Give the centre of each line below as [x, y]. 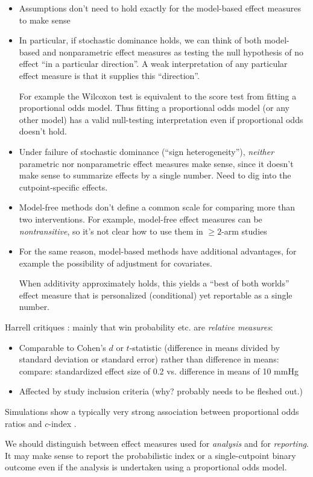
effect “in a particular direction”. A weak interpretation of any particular [153, 64]
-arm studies [244, 231]
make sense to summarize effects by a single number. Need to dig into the [155, 175]
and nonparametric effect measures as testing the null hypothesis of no [173, 52]
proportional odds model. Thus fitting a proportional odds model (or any [154, 108]
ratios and [24, 423]
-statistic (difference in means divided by [204, 347]
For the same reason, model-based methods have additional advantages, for [158, 251]
